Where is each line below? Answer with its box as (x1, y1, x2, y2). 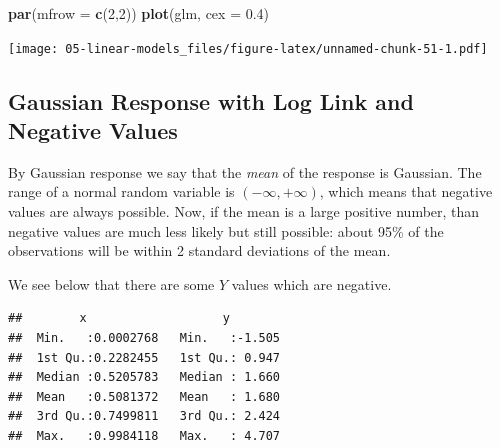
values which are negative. (231, 273, 392, 294)
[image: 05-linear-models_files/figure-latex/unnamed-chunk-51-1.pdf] (8, 41, 488, 56)
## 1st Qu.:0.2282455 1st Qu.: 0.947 (8, 350, 281, 365)
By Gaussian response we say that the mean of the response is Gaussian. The (8, 161, 482, 182)
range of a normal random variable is (8, 181, 235, 202)
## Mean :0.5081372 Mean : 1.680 (8, 389, 281, 404)
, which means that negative (319, 181, 493, 202)
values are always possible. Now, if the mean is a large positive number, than (8, 201, 480, 222)
